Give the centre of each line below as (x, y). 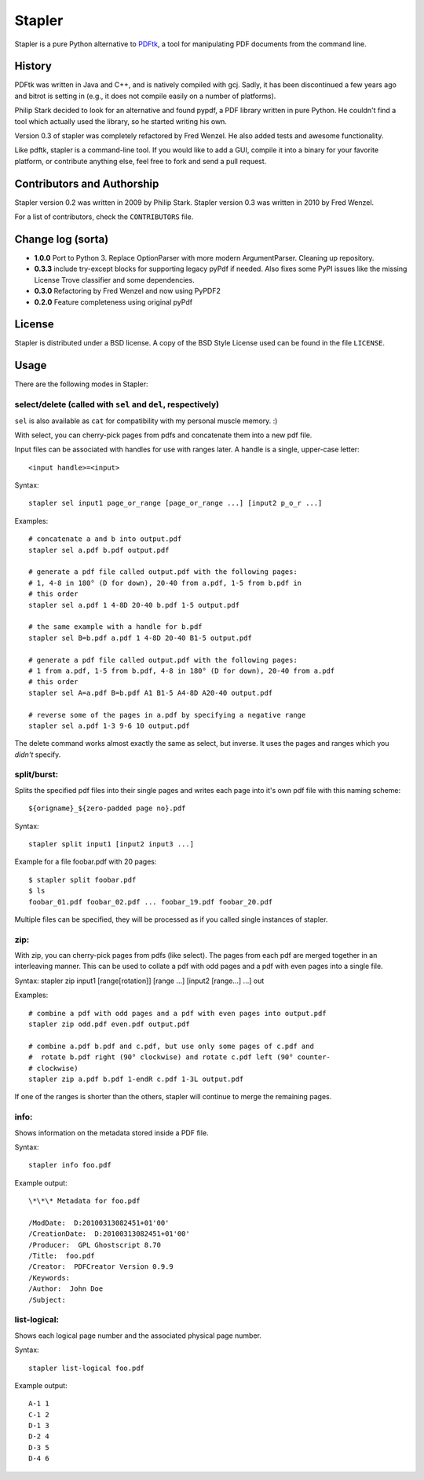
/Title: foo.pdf (62, 1256)
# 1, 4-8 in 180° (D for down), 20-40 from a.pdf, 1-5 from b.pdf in (165, 583)
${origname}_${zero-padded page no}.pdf (107, 808)
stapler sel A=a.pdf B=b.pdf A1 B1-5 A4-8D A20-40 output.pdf (151, 692)
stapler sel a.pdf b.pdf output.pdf (99, 550)
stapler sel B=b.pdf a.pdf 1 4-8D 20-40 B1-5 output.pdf (141, 638)
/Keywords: (49, 1277)
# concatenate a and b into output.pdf (105, 539)
